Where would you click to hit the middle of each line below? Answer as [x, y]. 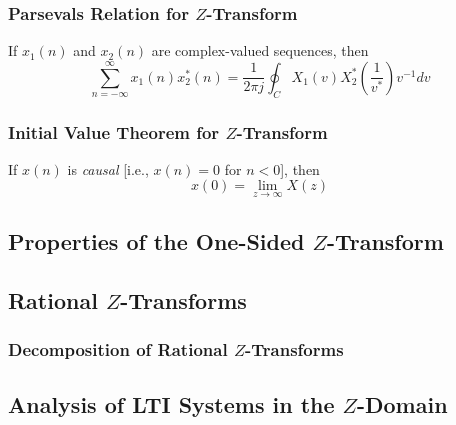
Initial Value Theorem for [114, 131]
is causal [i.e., [108, 168]
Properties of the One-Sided [156, 241]
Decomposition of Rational [118, 349]
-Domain [402, 404]
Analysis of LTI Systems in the [171, 404]
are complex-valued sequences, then [260, 50]
